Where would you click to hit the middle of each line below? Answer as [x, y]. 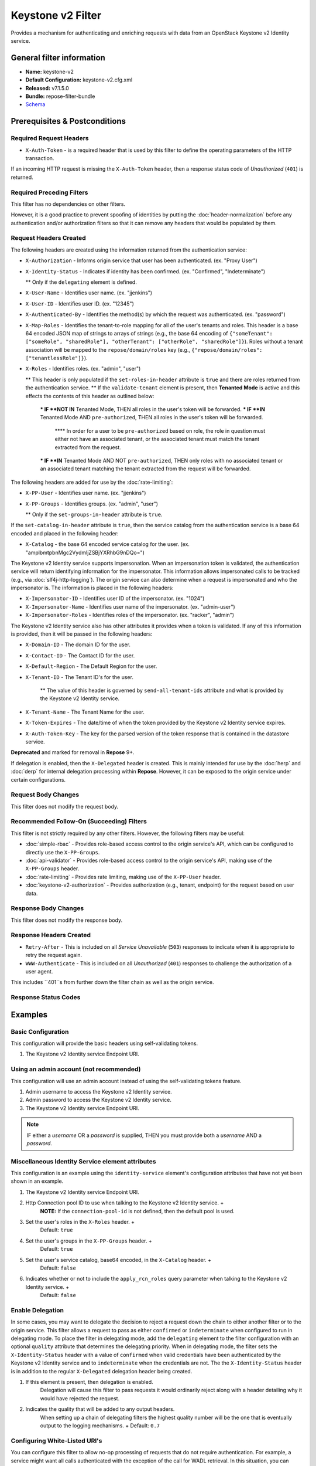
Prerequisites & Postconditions [68, 121]
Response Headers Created [51, 935]
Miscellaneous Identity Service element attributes [83, 1161]
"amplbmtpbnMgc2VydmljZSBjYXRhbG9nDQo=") [85, 552]
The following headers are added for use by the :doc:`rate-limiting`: [92, 482]
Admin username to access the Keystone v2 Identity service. [99, 1092]
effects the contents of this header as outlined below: [90, 396]
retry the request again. [54, 955]
